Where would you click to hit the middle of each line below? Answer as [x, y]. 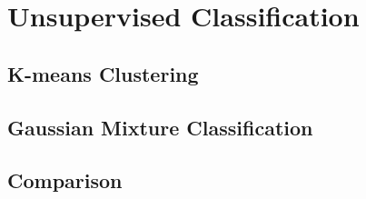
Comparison [65, 180]
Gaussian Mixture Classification [160, 127]
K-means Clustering [103, 73]
